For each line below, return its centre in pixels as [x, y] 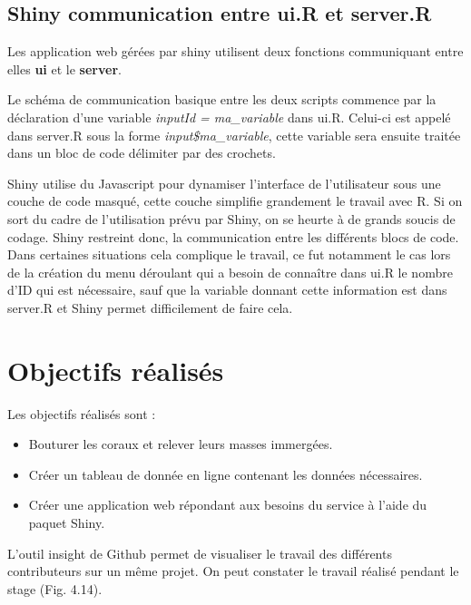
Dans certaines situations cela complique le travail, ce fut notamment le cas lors [229, 254]
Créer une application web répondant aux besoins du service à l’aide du [228, 505]
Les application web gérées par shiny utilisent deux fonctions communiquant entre [235, 51]
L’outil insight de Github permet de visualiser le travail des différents [200, 553]
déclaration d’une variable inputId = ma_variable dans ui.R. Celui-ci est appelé [229, 117]
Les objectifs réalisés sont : [82, 413]
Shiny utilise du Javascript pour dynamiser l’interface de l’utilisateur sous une [224, 183]
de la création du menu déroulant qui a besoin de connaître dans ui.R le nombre [230, 272]
